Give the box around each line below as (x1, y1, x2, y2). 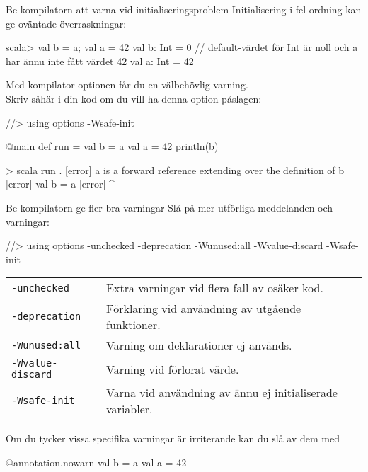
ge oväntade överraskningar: (6, 16, 127, 30)
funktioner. (106, 316, 161, 333)
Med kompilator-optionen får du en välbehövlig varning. (6, 77, 248, 92)
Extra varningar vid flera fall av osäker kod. (106, 280, 323, 297)
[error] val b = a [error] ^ (6, 176, 115, 191)
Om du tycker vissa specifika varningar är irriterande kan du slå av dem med (6, 431, 340, 446)
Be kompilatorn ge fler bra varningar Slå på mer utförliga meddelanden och (6, 200, 333, 214)
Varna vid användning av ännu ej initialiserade (106, 384, 338, 401)
